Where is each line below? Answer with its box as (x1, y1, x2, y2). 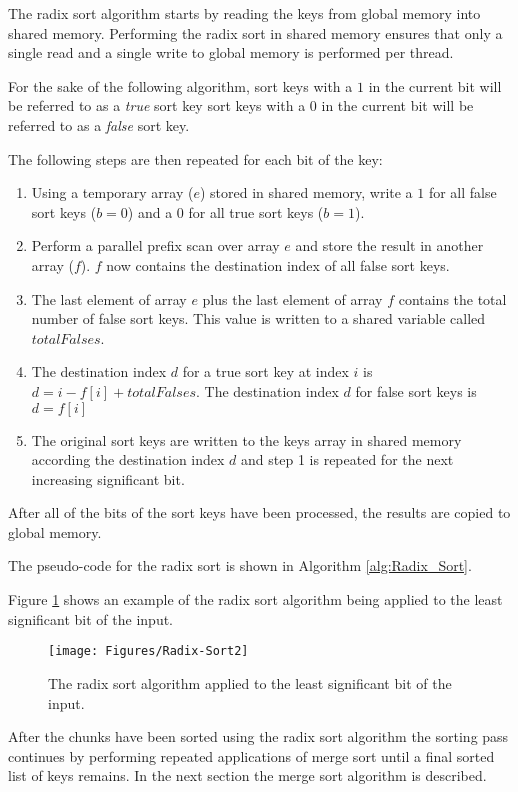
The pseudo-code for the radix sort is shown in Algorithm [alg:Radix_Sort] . (8, 555, 472, 576)
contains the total (398, 288, 507, 309)
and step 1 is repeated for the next (241, 449, 454, 470)
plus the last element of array (202, 288, 383, 309)
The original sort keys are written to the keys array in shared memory (31, 429, 462, 450)
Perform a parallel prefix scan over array (31, 235, 280, 256)
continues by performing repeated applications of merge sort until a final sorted (8, 745, 495, 766)
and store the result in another (295, 235, 484, 256)
